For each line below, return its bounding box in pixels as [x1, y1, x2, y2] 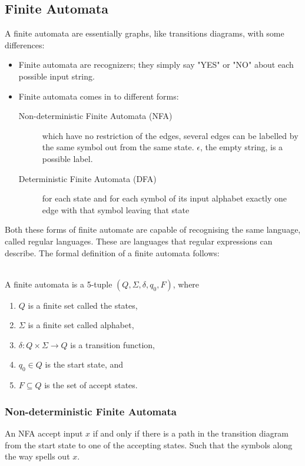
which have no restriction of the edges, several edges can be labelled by [42, 129, 299, 141]
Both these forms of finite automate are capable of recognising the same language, [5, 223, 301, 236]
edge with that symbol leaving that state [42, 203, 190, 216]
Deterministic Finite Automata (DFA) [18, 172, 157, 184]
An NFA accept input [5, 427, 83, 439]
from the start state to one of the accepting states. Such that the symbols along [5, 438, 293, 451]
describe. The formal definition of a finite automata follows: [5, 246, 220, 259]
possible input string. [18, 70, 95, 82]
